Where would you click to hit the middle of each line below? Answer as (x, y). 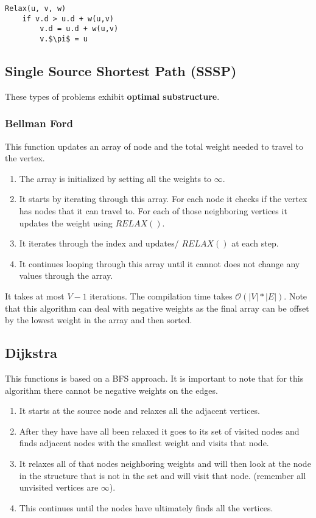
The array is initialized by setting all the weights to (115, 178)
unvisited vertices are (59, 487)
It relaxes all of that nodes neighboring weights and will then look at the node (165, 463)
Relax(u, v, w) (36, 9)
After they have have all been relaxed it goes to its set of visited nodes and (159, 431)
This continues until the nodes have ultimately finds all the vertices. (146, 507)
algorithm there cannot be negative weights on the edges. (111, 390)
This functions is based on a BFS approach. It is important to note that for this (154, 378)
